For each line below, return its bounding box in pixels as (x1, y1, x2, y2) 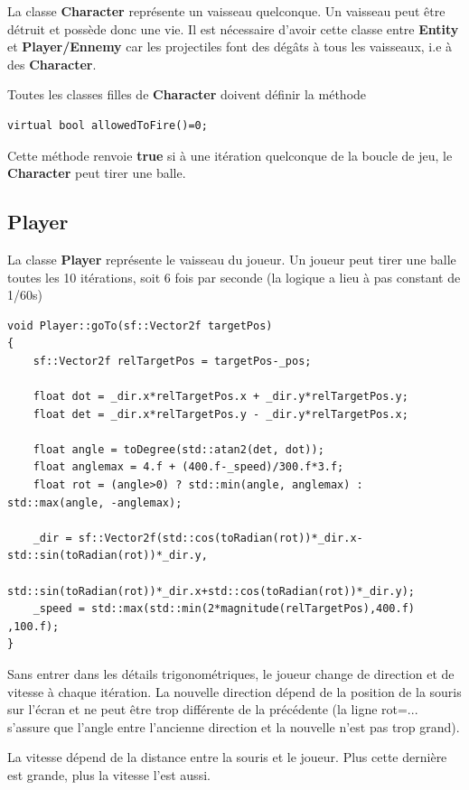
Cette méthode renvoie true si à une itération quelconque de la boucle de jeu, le (7, 145, 453, 164)
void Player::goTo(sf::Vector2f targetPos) (7, 319, 273, 332)
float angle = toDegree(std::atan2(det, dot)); (33, 442, 324, 456)
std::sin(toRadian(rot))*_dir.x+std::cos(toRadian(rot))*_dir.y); (7, 584, 416, 598)
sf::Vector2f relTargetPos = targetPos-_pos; (33, 354, 312, 367)
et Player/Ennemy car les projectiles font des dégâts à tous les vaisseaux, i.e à (7, 37, 453, 56)
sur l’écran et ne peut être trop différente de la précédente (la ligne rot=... (7, 700, 418, 719)
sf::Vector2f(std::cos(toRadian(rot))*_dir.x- (78, 531, 363, 544)
